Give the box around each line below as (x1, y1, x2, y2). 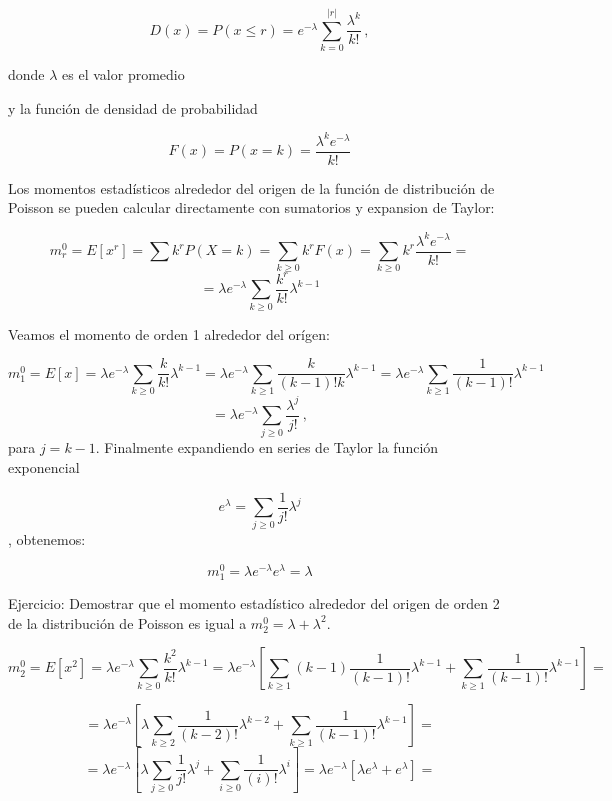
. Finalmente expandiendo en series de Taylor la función (95, 437, 439, 458)
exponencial (8, 456, 80, 477)
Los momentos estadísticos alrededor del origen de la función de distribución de (8, 177, 495, 198)
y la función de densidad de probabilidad (8, 97, 258, 118)
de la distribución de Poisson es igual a (8, 612, 247, 633)
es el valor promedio (62, 64, 185, 85)
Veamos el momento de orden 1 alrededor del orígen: (8, 323, 330, 344)
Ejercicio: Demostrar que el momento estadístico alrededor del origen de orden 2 (8, 593, 500, 614)
